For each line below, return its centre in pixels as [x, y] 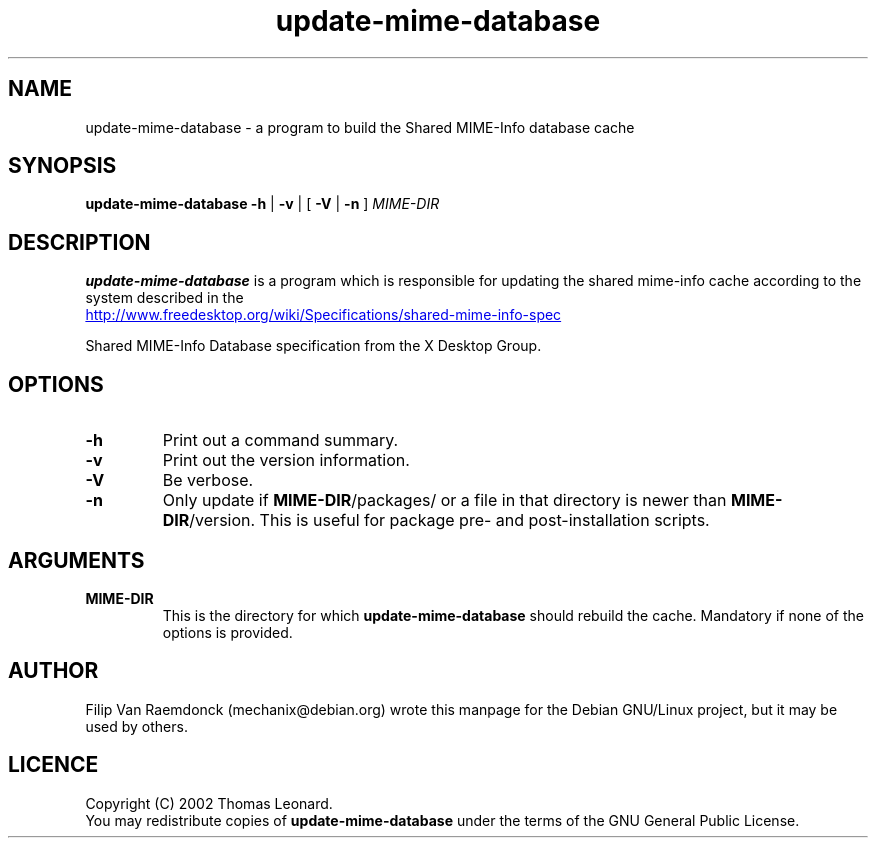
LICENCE [53, 765]
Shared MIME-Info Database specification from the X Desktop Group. [313, 346]
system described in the [164, 298]
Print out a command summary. [280, 440]
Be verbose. [208, 480]
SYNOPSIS [62, 166]
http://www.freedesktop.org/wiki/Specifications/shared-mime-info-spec [323, 315]
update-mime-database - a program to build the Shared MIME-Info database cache [360, 127]
